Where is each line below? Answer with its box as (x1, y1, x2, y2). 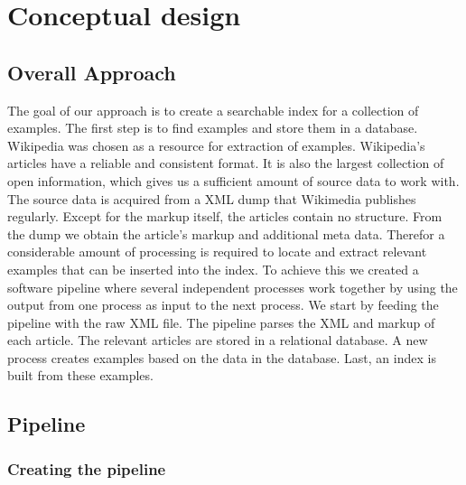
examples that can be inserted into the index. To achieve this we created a (7, 259, 419, 278)
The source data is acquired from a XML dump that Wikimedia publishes (7, 189, 416, 208)
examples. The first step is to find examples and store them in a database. (7, 118, 418, 137)
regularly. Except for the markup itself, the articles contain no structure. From (7, 207, 443, 226)
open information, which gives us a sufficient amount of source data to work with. (7, 171, 460, 190)
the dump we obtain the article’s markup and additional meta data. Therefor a (7, 224, 445, 243)
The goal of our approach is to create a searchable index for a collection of (7, 100, 419, 119)
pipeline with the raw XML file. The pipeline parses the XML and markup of (7, 312, 435, 331)
